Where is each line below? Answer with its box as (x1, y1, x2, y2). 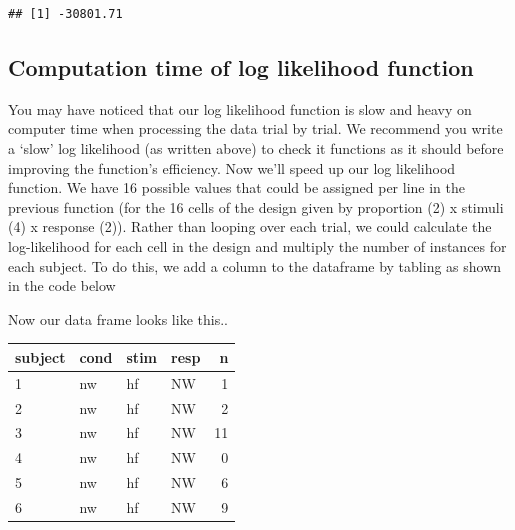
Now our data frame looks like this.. (8, 308, 228, 329)
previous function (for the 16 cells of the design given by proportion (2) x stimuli (8, 196, 504, 217)
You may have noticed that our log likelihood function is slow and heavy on (8, 98, 472, 119)
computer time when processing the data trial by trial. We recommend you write (8, 118, 503, 139)
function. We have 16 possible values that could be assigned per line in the (8, 177, 465, 198)
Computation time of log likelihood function (8, 51, 474, 82)
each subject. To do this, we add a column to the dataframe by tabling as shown (8, 255, 502, 276)
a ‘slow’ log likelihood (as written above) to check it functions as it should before (8, 137, 504, 158)
